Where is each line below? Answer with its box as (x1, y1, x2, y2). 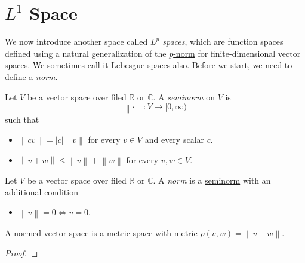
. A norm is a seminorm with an (153, 174, 271, 186)
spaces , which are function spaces (162, 35, 284, 48)
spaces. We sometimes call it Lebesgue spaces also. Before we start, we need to (5, 59, 292, 71)
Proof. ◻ (5, 246, 38, 259)
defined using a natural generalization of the (5, 47, 167, 59)
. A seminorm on (153, 90, 215, 103)
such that (5, 113, 39, 126)
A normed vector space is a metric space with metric (5, 226, 198, 238)
